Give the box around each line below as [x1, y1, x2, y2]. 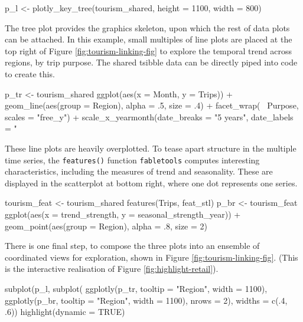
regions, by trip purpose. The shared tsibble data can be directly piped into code [5, 56, 298, 68]
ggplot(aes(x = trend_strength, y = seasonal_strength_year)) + [5, 208, 241, 220]
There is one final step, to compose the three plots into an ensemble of [5, 239, 260, 252]
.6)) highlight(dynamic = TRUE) [5, 305, 125, 318]
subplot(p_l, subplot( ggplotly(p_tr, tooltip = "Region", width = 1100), [5, 282, 268, 294]
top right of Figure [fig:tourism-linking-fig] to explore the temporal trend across [5, 44, 292, 57]
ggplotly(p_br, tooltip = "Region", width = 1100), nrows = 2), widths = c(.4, [5, 294, 288, 306]
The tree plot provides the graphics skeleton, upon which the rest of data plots [5, 21, 290, 34]
